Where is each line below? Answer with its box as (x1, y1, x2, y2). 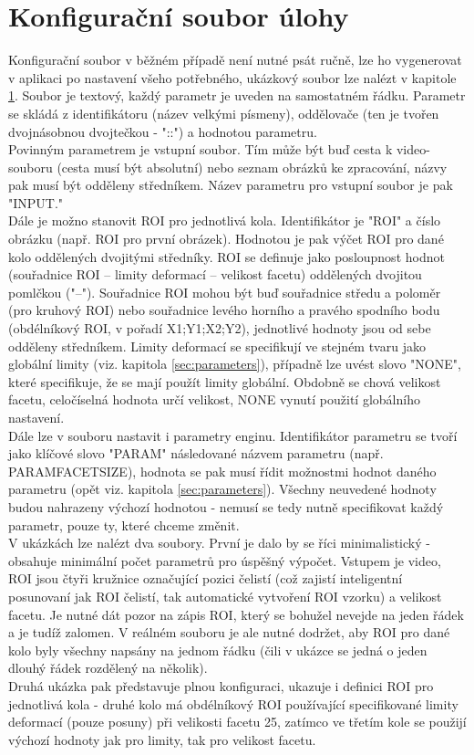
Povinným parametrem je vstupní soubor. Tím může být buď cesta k (8, 140, 393, 159)
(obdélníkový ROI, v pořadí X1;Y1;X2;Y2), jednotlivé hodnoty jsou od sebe (8, 319, 431, 338)
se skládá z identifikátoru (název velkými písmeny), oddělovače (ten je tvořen (8, 103, 439, 122)
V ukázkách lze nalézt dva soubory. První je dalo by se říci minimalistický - (8, 533, 430, 552)
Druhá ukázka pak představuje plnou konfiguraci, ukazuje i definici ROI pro (8, 676, 434, 695)
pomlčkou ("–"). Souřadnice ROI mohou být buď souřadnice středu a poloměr (8, 282, 441, 301)
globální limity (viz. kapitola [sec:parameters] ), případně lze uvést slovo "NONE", (8, 354, 461, 373)
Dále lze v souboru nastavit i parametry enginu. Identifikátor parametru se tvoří (8, 425, 458, 445)
